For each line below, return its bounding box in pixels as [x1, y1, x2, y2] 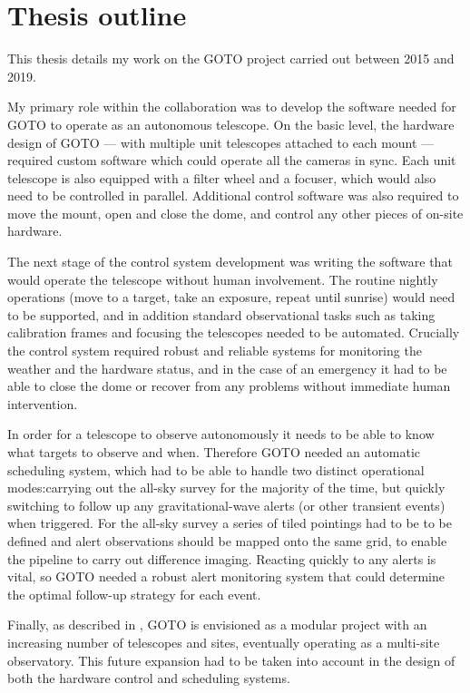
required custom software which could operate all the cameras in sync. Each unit [7, 151, 456, 170]
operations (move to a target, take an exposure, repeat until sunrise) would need [7, 288, 455, 307]
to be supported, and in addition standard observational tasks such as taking [7, 305, 436, 324]
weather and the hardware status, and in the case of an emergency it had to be [7, 358, 447, 377]
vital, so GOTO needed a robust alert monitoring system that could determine [7, 567, 446, 586]
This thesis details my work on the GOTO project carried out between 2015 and [7, 49, 455, 68]
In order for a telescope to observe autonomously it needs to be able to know [7, 425, 435, 444]
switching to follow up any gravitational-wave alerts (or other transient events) [7, 495, 446, 514]
